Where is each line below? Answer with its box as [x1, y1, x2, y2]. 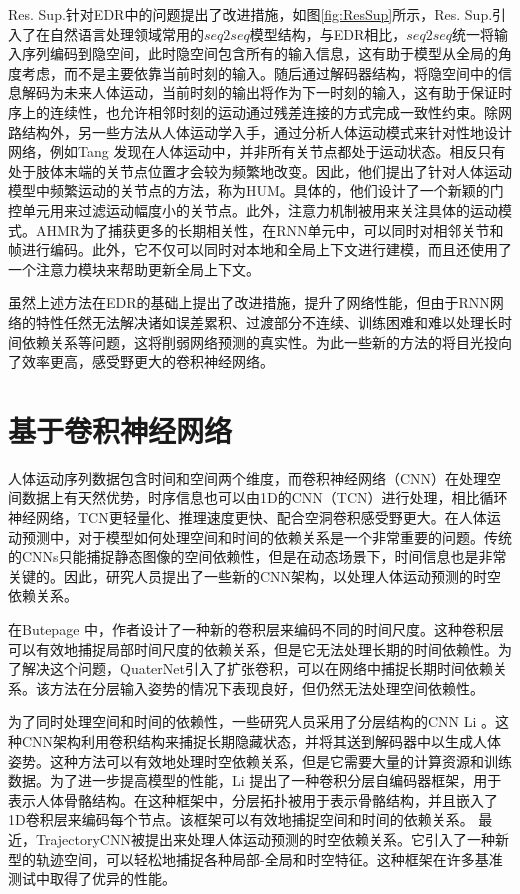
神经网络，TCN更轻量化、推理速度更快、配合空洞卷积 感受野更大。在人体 [8, 507, 487, 527]
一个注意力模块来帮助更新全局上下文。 [8, 258, 260, 279]
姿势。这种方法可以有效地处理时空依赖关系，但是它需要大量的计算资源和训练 [8, 750, 512, 771]
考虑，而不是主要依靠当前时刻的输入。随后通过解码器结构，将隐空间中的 [21, 62, 498, 83]
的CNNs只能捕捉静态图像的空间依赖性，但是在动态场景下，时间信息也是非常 [8, 546, 507, 567]
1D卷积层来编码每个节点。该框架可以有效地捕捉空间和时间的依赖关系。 [8, 809, 474, 830]
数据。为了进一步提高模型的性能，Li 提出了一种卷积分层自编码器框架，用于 [8, 770, 502, 791]
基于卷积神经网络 [8, 409, 233, 450]
